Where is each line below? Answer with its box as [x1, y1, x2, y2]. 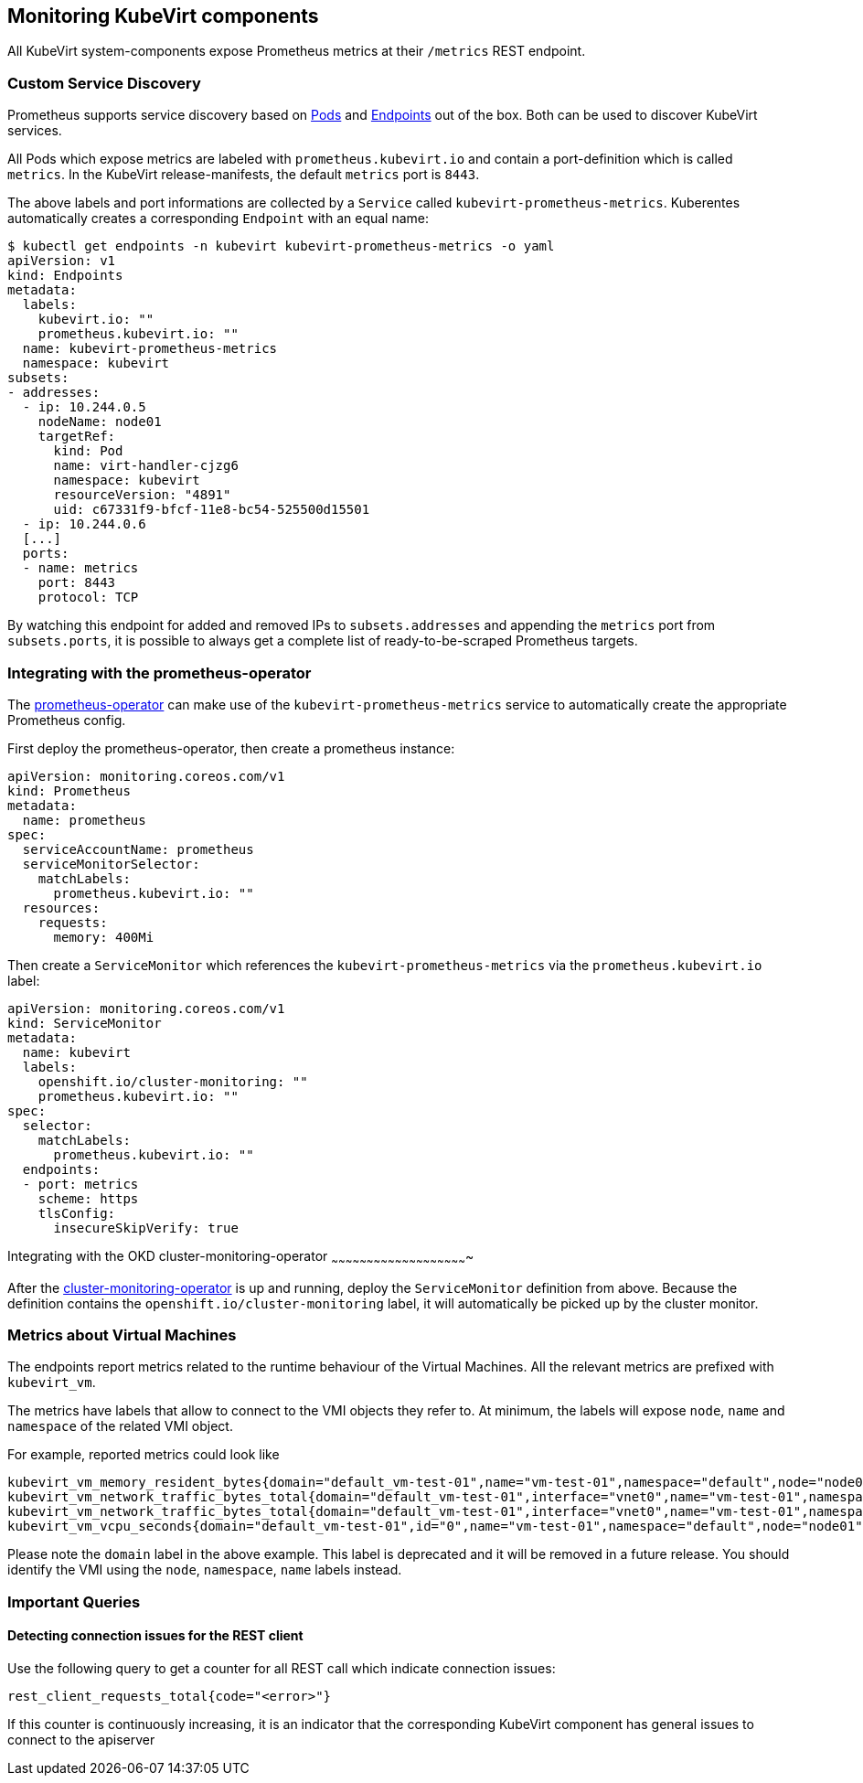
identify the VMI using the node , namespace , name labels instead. [7, 1562, 402, 1578]
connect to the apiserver [7, 1732, 155, 1748]
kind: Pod [53, 443, 123, 459]
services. [7, 123, 62, 139]
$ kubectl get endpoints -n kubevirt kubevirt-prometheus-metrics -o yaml [7, 239, 555, 254]
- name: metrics [22, 561, 139, 576]
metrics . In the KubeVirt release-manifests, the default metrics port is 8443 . [7, 166, 480, 183]
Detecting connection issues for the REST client [7, 1628, 304, 1644]
